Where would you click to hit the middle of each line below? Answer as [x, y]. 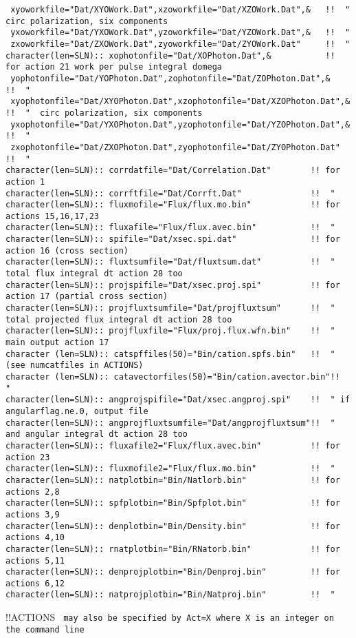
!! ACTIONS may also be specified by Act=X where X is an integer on [170, 617]
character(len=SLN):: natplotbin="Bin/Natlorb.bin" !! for [173, 480]
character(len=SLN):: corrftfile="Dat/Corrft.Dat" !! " [170, 193]
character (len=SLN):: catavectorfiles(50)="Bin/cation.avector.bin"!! [173, 377]
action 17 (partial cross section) [87, 297]
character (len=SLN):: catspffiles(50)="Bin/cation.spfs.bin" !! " [170, 354]
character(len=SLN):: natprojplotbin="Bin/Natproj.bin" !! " [170, 595]
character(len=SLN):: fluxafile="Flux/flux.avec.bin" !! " [170, 228]
